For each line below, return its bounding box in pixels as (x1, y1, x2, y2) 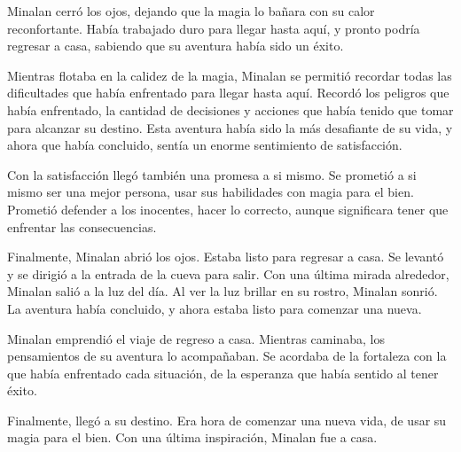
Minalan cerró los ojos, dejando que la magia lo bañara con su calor (7, 2, 375, 19)
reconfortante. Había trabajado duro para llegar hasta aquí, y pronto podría (7, 19, 420, 37)
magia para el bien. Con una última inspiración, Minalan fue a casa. (7, 428, 378, 447)
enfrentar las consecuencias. (7, 217, 157, 236)
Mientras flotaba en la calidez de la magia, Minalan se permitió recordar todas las (7, 66, 452, 84)
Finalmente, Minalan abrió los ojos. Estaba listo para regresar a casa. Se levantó (7, 247, 444, 266)
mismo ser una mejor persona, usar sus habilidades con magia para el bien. (7, 183, 414, 201)
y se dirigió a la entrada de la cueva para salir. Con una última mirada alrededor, (7, 264, 449, 283)
